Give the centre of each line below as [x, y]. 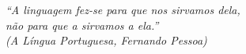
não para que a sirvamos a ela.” [82, 25]
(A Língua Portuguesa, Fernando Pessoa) [106, 40]
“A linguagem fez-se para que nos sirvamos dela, [123, 9]
